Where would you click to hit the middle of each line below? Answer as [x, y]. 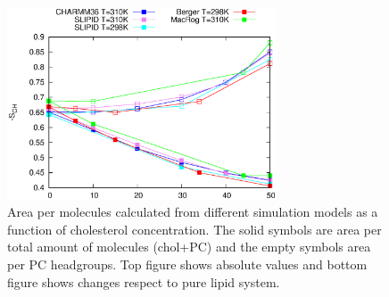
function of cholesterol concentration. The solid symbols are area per [194, 229]
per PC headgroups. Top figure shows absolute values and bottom [187, 264]
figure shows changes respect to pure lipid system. [144, 281]
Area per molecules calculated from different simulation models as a [193, 212]
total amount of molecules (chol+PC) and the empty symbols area [189, 247]
